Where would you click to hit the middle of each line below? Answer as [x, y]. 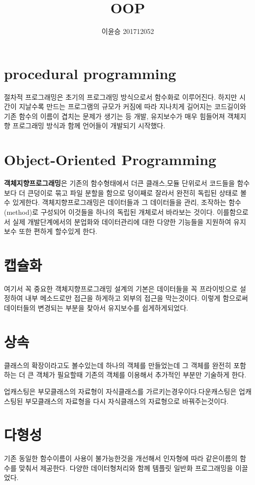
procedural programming [90, 73]
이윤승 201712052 [128, 31]
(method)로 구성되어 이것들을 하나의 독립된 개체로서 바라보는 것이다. [109, 212]
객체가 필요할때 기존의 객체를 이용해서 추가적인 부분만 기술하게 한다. [141, 375]
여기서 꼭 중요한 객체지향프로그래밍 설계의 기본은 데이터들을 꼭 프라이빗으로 [121, 288]
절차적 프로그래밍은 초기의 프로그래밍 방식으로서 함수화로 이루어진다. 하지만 [121, 97]
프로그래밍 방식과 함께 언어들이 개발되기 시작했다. [89, 126]
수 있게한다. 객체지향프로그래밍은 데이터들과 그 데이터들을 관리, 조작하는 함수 [123, 202]
